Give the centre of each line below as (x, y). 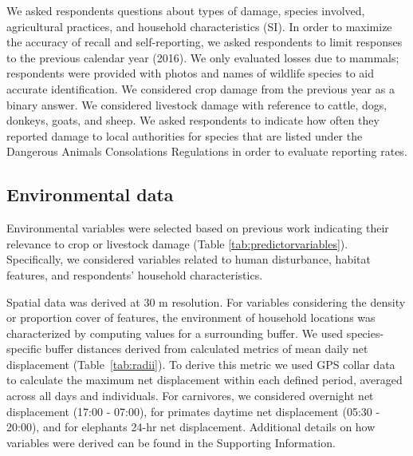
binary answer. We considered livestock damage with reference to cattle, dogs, (197, 104)
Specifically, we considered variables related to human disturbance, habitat (189, 259)
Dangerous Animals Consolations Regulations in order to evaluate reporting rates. (207, 151)
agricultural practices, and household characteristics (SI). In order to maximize (199, 26)
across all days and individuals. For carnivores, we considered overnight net (190, 396)
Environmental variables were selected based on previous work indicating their (198, 228)
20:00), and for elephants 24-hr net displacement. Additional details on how (191, 427)
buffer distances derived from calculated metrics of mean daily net (206, 349)
